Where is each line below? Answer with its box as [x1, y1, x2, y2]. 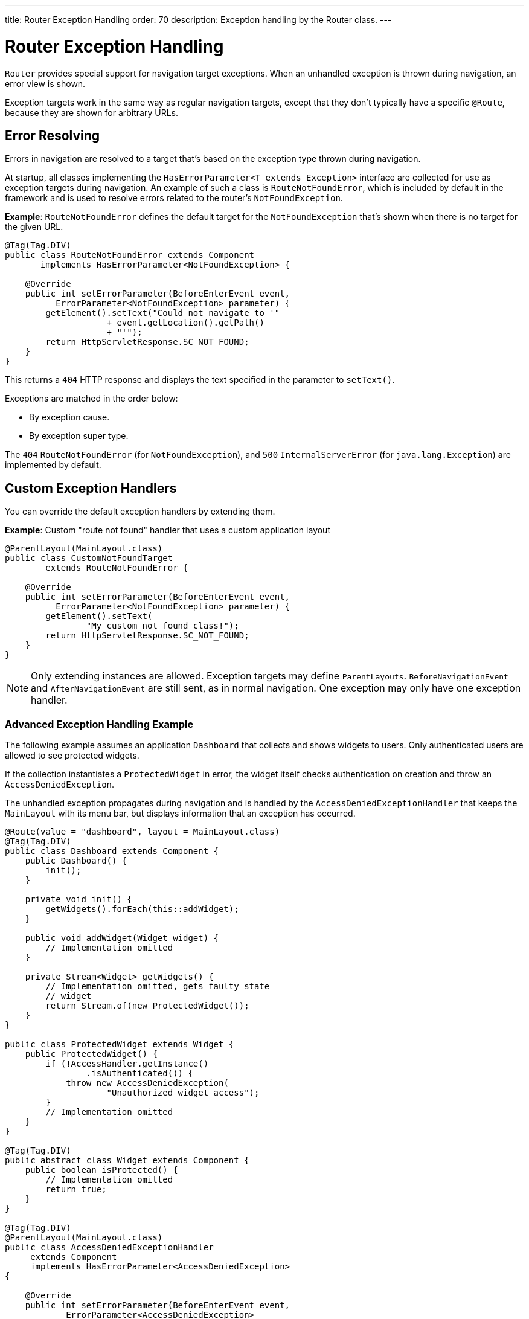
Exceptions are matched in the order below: [5, 393, 178, 404]
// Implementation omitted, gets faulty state [45, 981, 270, 991]
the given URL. [5, 222, 63, 233]
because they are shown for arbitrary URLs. [5, 107, 178, 118]
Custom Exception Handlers [5, 480, 177, 496]
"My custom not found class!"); [86, 621, 239, 631]
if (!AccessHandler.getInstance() [45, 1058, 209, 1068]
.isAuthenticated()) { [86, 1068, 193, 1078]
